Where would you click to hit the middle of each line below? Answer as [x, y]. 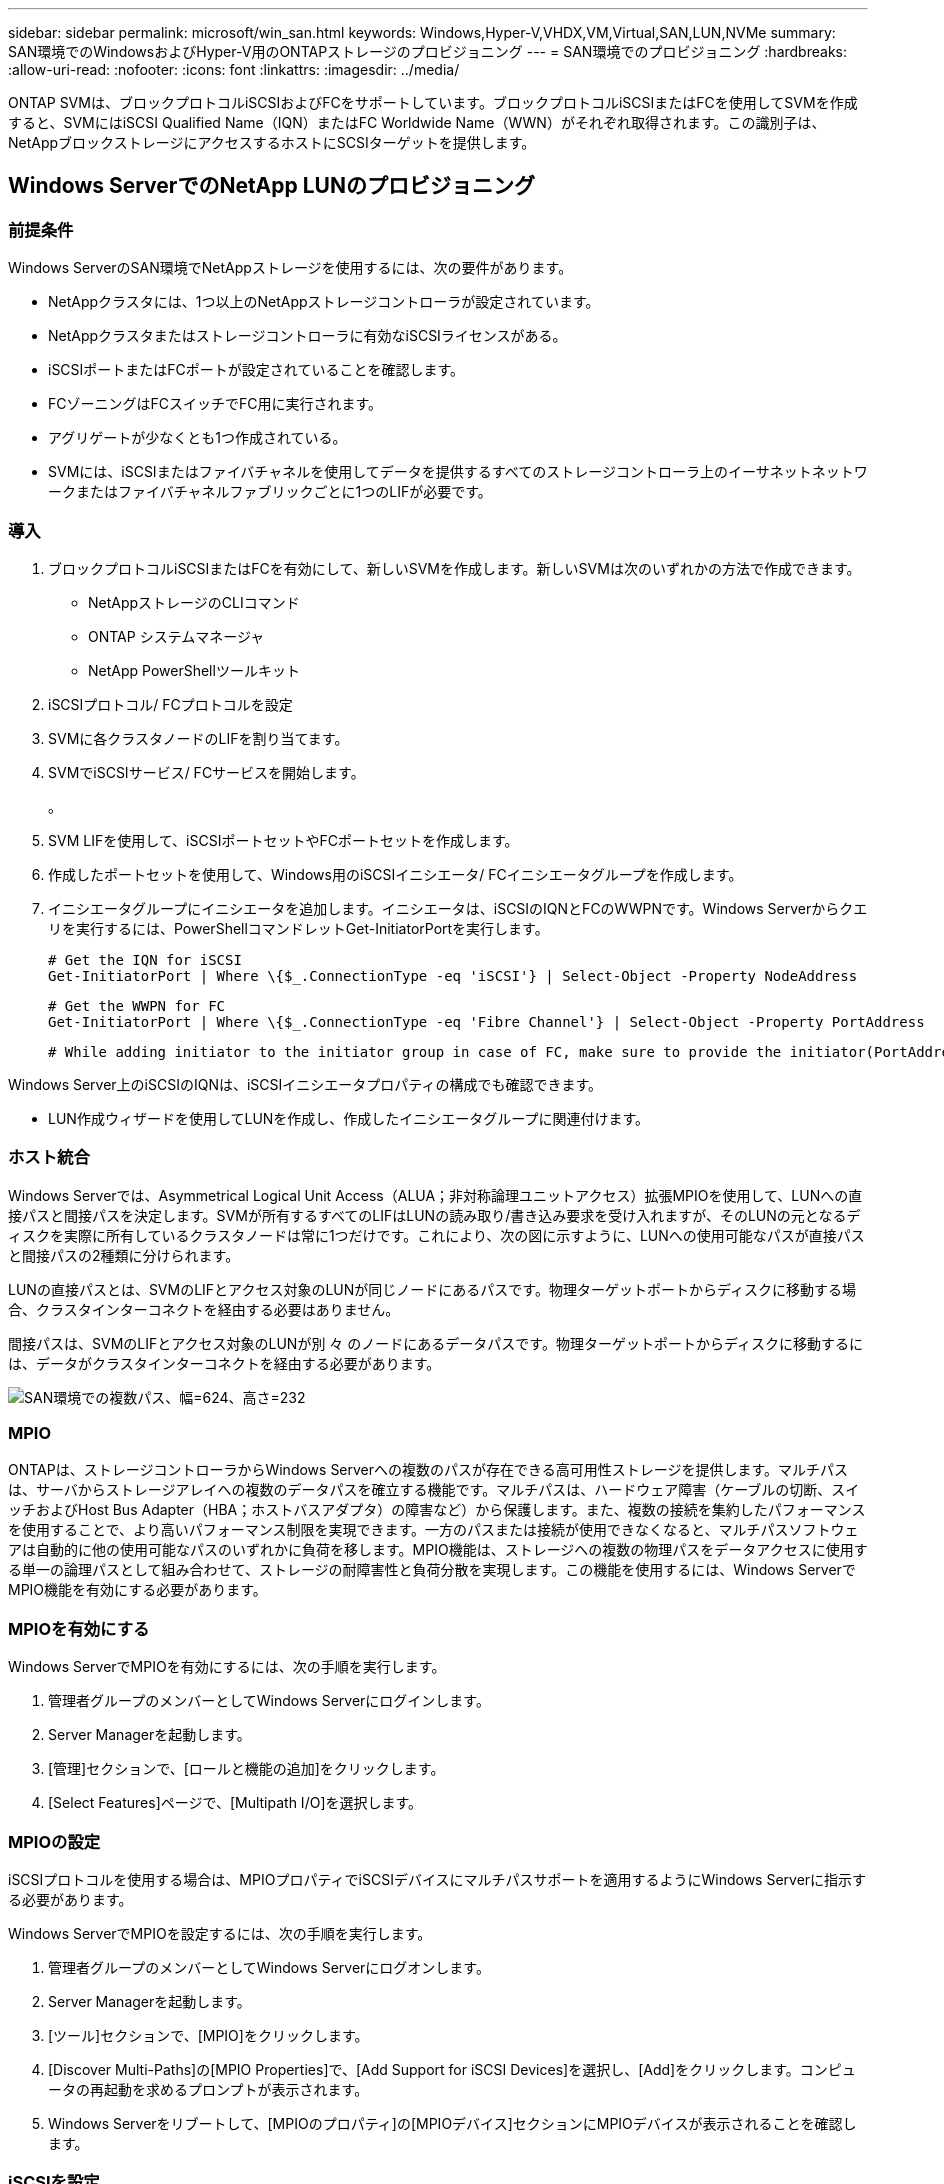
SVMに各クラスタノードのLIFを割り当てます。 [198, 738]
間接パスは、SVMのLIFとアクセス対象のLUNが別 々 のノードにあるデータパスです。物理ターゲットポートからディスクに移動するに [435, 1343]
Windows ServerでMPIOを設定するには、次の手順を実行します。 [220, 1933]
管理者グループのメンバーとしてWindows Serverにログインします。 [269, 1701]
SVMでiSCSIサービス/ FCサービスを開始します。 [206, 772]
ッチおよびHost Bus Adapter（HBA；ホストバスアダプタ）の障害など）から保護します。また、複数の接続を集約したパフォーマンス [437, 1510]
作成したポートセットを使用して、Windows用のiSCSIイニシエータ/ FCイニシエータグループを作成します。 [395, 874]
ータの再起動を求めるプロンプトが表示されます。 [208, 2089]
